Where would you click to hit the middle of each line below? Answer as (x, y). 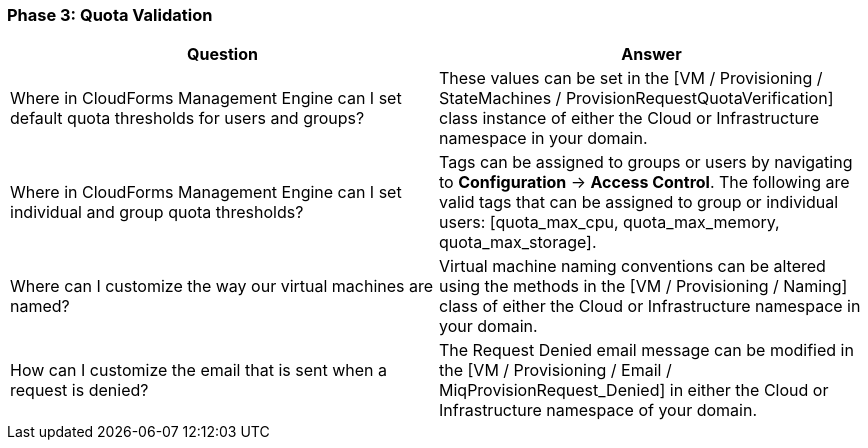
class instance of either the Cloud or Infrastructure (629, 118)
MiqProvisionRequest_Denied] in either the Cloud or (634, 390)
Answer (651, 54)
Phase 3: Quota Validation (110, 15)
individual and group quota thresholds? (157, 212)
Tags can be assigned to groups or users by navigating (646, 162)
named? (40, 306)
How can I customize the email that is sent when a (198, 370)
